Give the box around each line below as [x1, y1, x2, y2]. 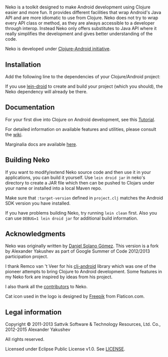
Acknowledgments [5, 230, 66, 238]
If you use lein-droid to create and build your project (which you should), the [5, 83, 163, 89]
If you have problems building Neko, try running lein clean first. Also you [5, 210, 157, 216]
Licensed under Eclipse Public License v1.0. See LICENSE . [5, 346, 125, 352]
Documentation [5, 103, 55, 112]
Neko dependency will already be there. [5, 89, 88, 94]
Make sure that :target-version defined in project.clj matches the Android [5, 195, 163, 201]
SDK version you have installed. [5, 200, 71, 206]
